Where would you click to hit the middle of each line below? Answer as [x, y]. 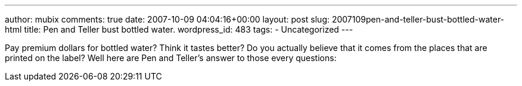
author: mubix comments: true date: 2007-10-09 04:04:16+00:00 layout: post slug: [167, 19]
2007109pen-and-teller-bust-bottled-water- [418, 19]
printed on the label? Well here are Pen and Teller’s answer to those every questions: [171, 58]
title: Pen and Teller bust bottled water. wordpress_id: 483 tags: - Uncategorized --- [189, 29]
